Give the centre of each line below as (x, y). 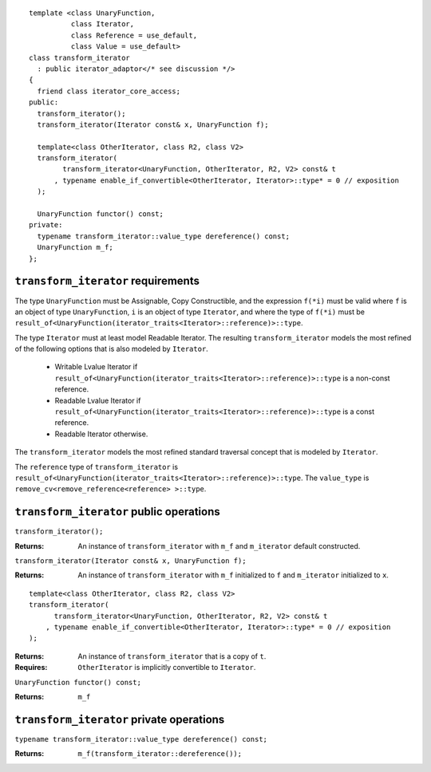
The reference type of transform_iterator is (97, 467)
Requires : (31, 668)
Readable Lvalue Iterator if (98, 400)
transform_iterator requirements (107, 281)
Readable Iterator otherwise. (101, 434)
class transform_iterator (80, 57)
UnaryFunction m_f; (75, 248)
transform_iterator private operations (120, 719)
